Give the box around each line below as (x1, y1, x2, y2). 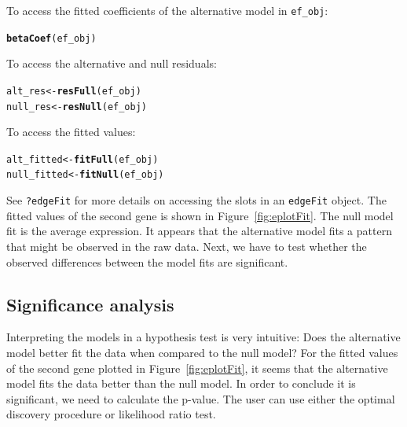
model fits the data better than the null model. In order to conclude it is (6, 375, 356, 392)
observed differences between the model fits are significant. (6, 253, 288, 270)
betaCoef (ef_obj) (6, 32, 97, 44)
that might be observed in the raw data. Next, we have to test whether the (6, 237, 367, 254)
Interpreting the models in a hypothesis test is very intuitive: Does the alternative (6, 329, 401, 345)
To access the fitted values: (6, 123, 136, 140)
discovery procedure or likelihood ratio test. (6, 406, 216, 422)
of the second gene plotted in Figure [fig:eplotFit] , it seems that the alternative (6, 359, 388, 376)
